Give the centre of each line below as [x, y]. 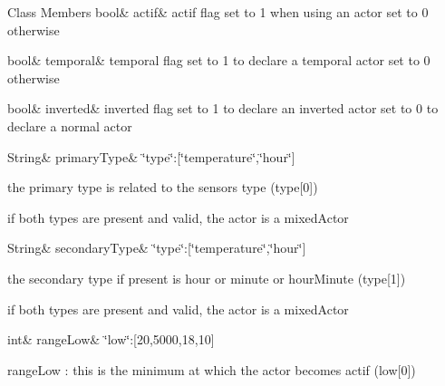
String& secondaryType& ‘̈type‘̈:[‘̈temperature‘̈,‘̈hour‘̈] [157, 248]
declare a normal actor [70, 125]
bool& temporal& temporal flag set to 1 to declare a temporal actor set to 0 [219, 60]
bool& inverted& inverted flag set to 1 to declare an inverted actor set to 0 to [223, 108]
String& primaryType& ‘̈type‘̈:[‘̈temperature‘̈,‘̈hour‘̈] [151, 156]
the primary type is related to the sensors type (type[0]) [163, 187]
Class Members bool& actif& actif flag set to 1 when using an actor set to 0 [218, 12]
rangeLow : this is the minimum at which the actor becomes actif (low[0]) [212, 369]
